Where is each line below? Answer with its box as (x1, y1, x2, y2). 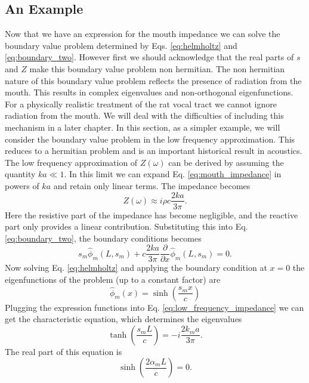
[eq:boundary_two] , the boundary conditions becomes (5, 231, 202, 244)
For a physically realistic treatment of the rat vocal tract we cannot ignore (5, 97, 277, 110)
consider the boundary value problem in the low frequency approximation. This (5, 132, 295, 145)
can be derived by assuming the (168, 156, 284, 168)
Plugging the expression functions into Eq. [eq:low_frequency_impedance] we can (5, 301, 304, 313)
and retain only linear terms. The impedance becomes (53, 179, 251, 191)
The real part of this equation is (5, 345, 122, 357)
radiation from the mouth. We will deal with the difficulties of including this (5, 109, 284, 122)
